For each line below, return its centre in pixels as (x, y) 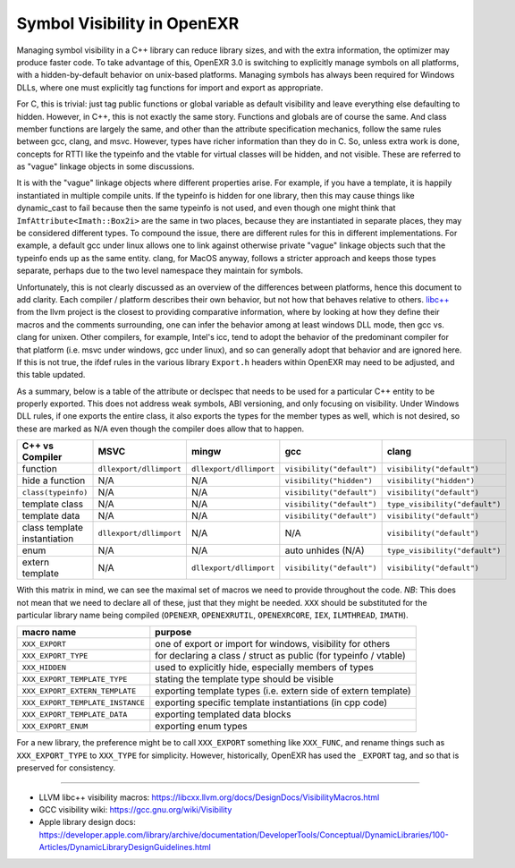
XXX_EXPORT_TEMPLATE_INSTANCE (83, 702)
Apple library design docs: (87, 822)
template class (53, 504)
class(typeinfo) (55, 492)
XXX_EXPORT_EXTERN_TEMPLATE (79, 690)
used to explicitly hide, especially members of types (265, 668)
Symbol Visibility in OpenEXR (128, 23)
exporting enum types (201, 727)
